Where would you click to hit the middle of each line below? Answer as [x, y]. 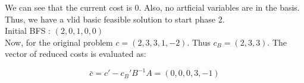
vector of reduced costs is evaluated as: [76, 54]
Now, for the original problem [59, 42]
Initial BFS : [28, 31]
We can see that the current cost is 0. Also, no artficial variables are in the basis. [152, 7]
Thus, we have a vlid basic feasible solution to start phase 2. [115, 19]
